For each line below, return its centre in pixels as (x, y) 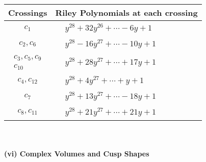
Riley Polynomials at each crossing (126, 12)
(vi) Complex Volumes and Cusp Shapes (77, 154)
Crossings (28, 12)
